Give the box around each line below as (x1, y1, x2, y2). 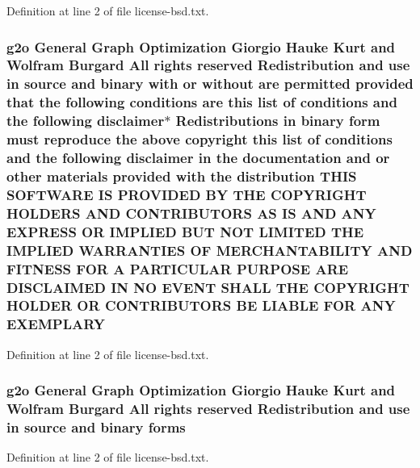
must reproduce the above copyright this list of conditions (6, 129, 393, 149)
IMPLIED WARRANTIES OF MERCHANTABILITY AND (6, 240, 413, 260)
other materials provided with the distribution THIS (6, 165, 357, 186)
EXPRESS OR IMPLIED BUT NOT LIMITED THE (6, 221, 364, 241)
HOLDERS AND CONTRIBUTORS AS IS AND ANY (6, 203, 376, 223)
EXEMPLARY (6, 314, 105, 334)
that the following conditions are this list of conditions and (6, 92, 397, 112)
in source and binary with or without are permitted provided (6, 73, 414, 94)
